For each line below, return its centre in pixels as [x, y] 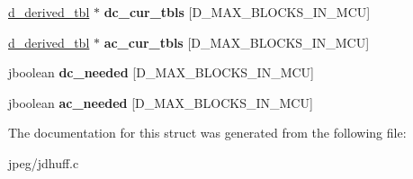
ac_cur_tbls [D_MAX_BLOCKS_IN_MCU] [237, 42]
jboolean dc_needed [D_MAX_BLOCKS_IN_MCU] [161, 72]
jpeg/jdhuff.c [44, 162]
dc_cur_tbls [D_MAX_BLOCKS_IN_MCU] [237, 12]
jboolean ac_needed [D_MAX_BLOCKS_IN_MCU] [161, 102]
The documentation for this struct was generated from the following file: [207, 133]
